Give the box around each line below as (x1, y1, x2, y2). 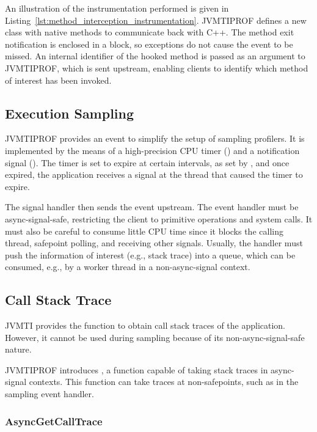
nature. (5, 343, 32, 356)
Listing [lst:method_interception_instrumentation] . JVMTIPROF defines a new (5, 13, 307, 26)
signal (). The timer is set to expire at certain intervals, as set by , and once (5, 156, 290, 169)
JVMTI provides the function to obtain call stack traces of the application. (5, 319, 286, 332)
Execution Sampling (5, 103, 134, 122)
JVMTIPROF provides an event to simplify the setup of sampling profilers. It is (5, 132, 305, 145)
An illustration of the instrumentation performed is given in (5, 2, 229, 14)
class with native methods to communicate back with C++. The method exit (5, 26, 294, 38)
